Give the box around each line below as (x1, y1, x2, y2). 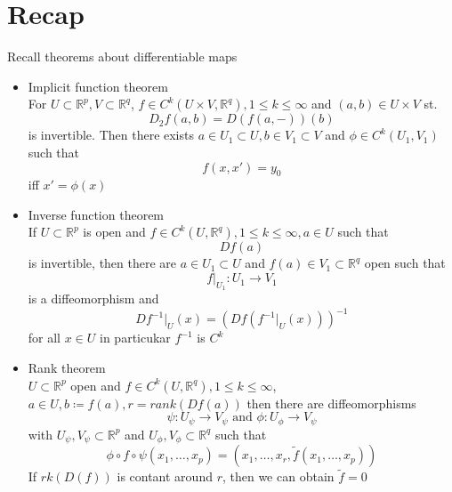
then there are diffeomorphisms (246, 393, 416, 412)
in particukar (100, 328, 171, 347)
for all (28, 328, 61, 347)
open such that (364, 254, 446, 272)
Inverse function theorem (28, 205, 165, 223)
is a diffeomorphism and (28, 289, 159, 308)
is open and (83, 222, 146, 241)
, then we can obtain (222, 467, 335, 486)
